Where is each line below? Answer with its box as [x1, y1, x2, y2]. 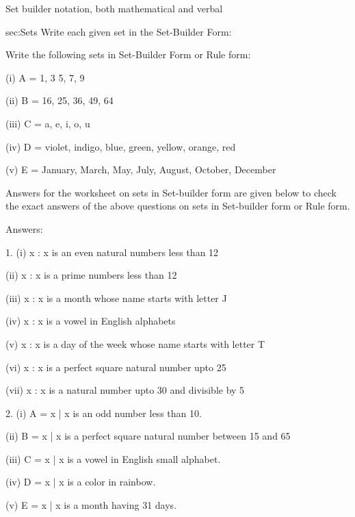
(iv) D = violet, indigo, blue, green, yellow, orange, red [5, 139, 236, 153]
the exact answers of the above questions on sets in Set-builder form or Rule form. [5, 199, 350, 213]
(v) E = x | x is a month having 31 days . [5, 498, 177, 512]
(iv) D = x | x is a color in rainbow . [5, 475, 156, 489]
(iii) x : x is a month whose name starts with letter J [5, 290, 227, 305]
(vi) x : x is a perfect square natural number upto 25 [5, 360, 226, 374]
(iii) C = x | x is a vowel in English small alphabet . [5, 451, 221, 466]
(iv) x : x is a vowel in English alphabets [5, 314, 176, 328]
